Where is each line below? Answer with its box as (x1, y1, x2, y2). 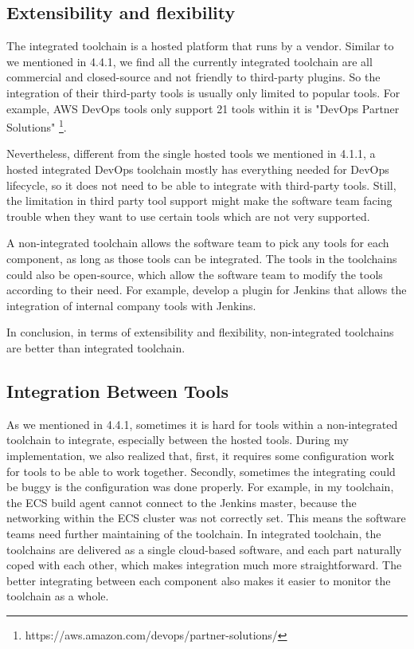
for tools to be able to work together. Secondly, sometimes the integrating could (6, 462, 396, 479)
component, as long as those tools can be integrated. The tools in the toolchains (6, 250, 397, 266)
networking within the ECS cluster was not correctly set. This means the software (6, 509, 406, 526)
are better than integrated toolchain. (6, 339, 186, 356)
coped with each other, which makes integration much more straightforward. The (6, 557, 402, 573)
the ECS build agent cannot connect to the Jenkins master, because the (6, 494, 357, 510)
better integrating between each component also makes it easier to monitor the (6, 572, 391, 588)
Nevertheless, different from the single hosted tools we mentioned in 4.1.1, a (6, 145, 376, 162)
